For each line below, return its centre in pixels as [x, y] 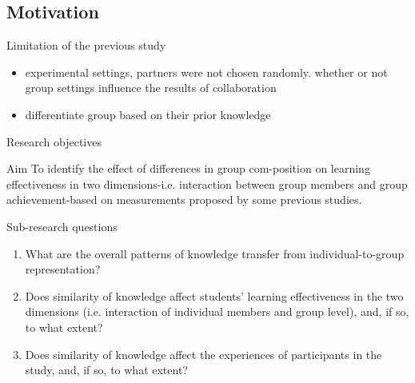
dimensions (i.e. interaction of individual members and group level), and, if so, [217, 311]
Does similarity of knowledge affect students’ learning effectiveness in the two [214, 295]
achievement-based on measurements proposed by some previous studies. [184, 199]
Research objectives [54, 141]
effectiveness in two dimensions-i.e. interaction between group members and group [207, 184]
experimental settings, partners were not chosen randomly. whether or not [206, 72]
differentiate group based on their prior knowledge [148, 114]
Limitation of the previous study [86, 45]
